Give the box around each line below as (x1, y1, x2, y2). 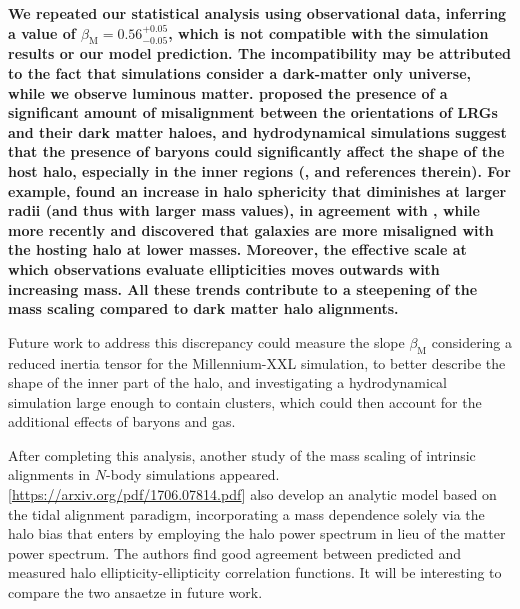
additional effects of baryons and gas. (8, 411, 236, 432)
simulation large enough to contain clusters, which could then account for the (8, 391, 482, 412)
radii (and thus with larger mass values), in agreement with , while (8, 200, 480, 221)
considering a (431, 331, 513, 352)
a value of (8, 22, 76, 43)
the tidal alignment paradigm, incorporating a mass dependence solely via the (8, 503, 485, 524)
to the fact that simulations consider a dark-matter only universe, (8, 62, 472, 83)
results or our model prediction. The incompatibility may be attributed (8, 43, 512, 64)
